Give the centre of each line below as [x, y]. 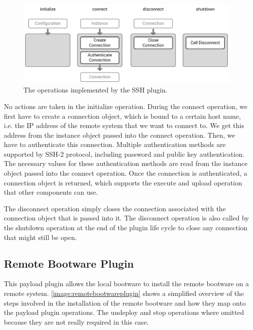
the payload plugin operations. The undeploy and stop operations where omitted [124, 312]
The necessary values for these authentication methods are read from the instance [126, 163]
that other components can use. [51, 192]
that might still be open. [40, 237]
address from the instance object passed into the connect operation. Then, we [119, 135]
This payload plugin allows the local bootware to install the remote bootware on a [126, 284]
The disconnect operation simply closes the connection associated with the [115, 208]
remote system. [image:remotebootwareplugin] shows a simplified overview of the [124, 293]
